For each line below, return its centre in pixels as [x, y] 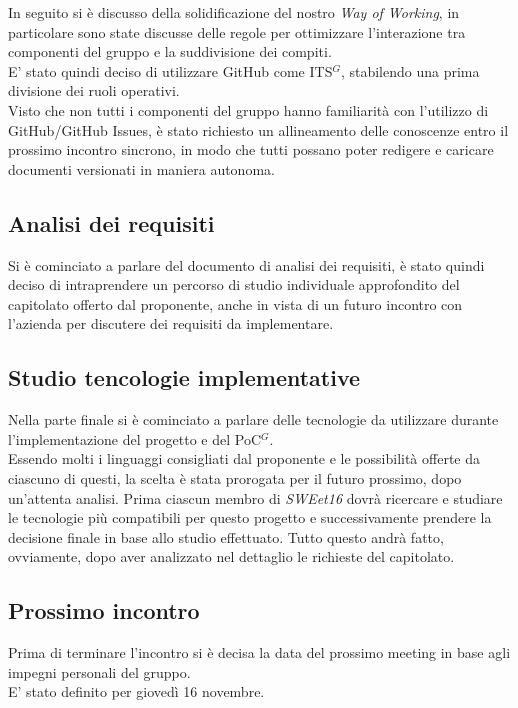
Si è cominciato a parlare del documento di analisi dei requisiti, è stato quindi [246, 264]
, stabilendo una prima [410, 70]
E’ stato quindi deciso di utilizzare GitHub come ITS [170, 70]
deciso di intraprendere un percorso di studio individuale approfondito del [234, 284]
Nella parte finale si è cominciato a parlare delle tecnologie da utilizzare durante [253, 419]
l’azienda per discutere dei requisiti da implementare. [171, 323]
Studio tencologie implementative [184, 377]
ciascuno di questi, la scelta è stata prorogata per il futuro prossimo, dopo [235, 477]
